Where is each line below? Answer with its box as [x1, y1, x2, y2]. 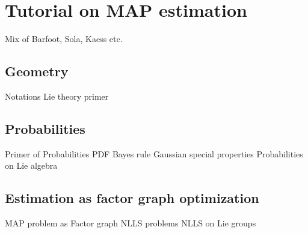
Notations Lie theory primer [5, 89, 109, 102]
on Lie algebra [5, 159, 58, 172]
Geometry [5, 62, 69, 80]
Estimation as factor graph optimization [5, 189, 259, 207]
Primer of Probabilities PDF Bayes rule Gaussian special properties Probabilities [5, 147, 303, 160]
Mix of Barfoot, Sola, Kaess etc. [5, 32, 123, 45]
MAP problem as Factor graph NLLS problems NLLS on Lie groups [5, 217, 256, 229]
